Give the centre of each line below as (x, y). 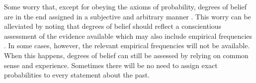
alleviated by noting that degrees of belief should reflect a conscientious (113, 26)
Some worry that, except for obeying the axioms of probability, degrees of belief (126, 6)
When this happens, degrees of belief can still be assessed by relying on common (126, 55)
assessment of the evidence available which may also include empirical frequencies (128, 36)
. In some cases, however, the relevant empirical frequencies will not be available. (127, 45)
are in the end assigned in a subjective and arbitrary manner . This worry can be (128, 16)
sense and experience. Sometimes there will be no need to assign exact (111, 65)
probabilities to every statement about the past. (77, 75)
